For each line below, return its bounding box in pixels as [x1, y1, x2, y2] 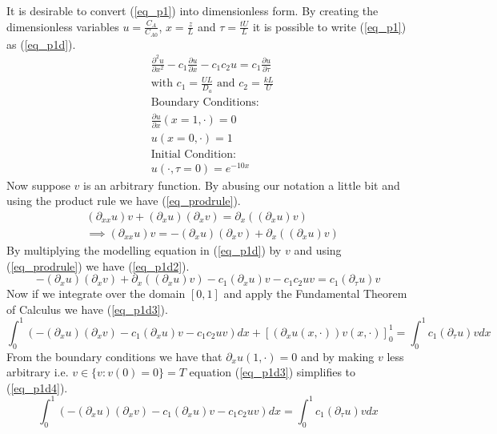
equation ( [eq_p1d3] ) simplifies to [189, 364, 356, 380]
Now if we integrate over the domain [6, 285, 186, 302]
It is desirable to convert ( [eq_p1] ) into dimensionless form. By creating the [6, 2, 379, 18]
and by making [300, 348, 375, 364]
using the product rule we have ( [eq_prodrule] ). [6, 192, 241, 209]
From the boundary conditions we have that [6, 348, 222, 364]
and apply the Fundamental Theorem [223, 285, 407, 302]
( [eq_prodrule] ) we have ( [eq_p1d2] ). [6, 257, 190, 274]
